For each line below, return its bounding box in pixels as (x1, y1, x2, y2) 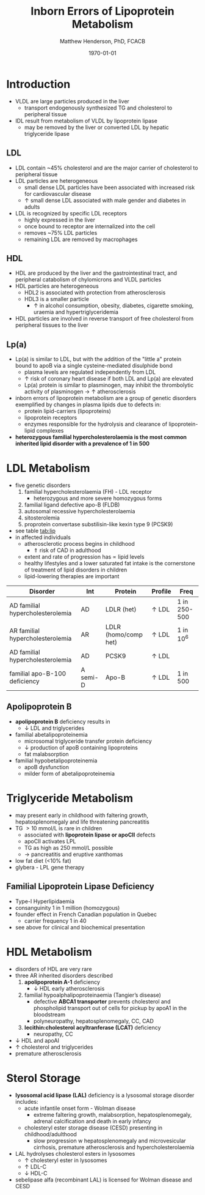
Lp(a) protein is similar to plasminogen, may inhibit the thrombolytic (24, 381, 194, 389)
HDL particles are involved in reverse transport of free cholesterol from (15, 315, 194, 322)
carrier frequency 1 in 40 (24, 917, 87, 925)
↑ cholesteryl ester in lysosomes (24, 1156, 107, 1164)
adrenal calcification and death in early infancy (33, 1117, 151, 1125)
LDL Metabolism (6, 461, 90, 475)
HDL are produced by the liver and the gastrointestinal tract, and (15, 269, 177, 277)
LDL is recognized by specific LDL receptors (15, 209, 127, 217)
